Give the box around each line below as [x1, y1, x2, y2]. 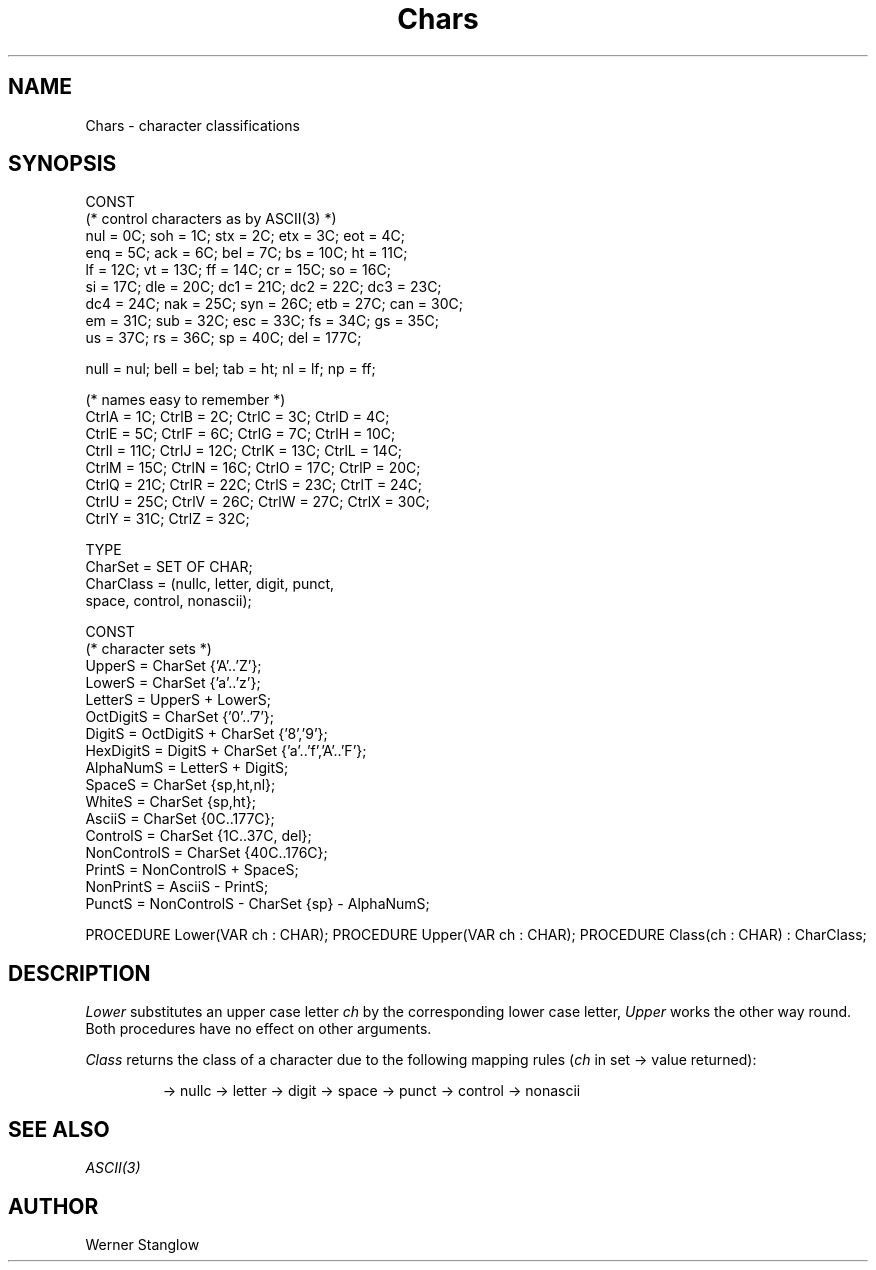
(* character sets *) [85, 640, 212, 658]
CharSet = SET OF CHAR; [85, 558, 253, 576]
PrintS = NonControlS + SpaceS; [85, 861, 299, 879]
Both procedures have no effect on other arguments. [85, 1020, 432, 1038]
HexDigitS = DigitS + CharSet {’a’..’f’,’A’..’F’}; [85, 742, 367, 760]
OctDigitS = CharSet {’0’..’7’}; [85, 708, 275, 726]
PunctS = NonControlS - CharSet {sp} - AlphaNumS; [85, 895, 430, 913]
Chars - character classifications [85, 116, 300, 134]
